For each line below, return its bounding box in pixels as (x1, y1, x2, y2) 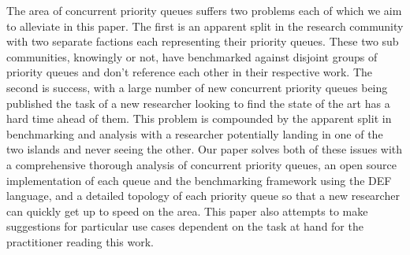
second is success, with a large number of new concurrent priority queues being (6, 79, 388, 95)
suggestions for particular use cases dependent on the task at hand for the (6, 218, 363, 235)
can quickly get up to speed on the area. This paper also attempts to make (6, 202, 368, 219)
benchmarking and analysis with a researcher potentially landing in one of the (6, 125, 383, 142)
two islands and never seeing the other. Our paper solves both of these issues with (6, 141, 403, 157)
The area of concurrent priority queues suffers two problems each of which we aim (6, 2, 402, 18)
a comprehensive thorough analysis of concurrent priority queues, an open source (6, 156, 397, 172)
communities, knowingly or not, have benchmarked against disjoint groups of (6, 48, 378, 65)
